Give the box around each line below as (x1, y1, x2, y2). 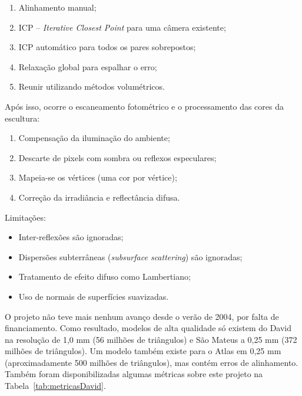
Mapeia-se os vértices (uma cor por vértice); (18, 171, 177, 184)
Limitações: (5, 211, 46, 223)
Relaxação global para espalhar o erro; (18, 60, 157, 73)
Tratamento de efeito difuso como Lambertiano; (18, 270, 191, 283)
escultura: (5, 112, 40, 124)
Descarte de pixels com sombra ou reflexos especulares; (18, 151, 217, 163)
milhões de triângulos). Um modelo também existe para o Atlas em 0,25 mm (5, 345, 281, 357)
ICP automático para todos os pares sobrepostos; (18, 41, 196, 53)
